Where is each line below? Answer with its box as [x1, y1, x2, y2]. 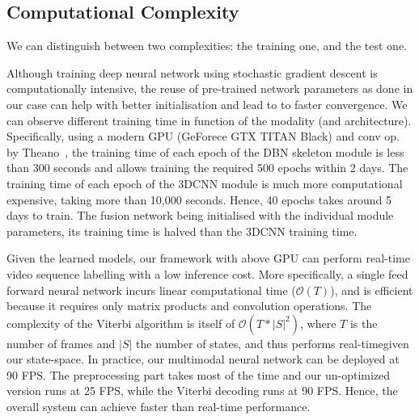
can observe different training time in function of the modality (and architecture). [6, 111, 412, 128]
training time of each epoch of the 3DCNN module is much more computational [6, 174, 403, 191]
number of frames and [6, 334, 116, 351]
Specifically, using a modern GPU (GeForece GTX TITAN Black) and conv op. [6, 128, 400, 145]
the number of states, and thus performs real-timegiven [136, 334, 409, 351]
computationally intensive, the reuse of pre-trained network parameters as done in [6, 80, 413, 97]
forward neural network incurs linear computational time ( [6, 281, 296, 298]
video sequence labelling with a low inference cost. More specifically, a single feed [6, 265, 408, 282]
